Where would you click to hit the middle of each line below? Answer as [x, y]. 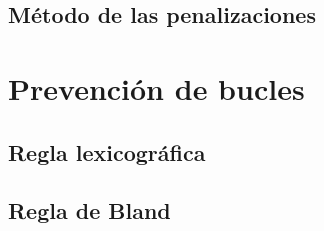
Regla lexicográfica [107, 151]
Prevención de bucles [156, 87]
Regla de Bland [89, 210]
